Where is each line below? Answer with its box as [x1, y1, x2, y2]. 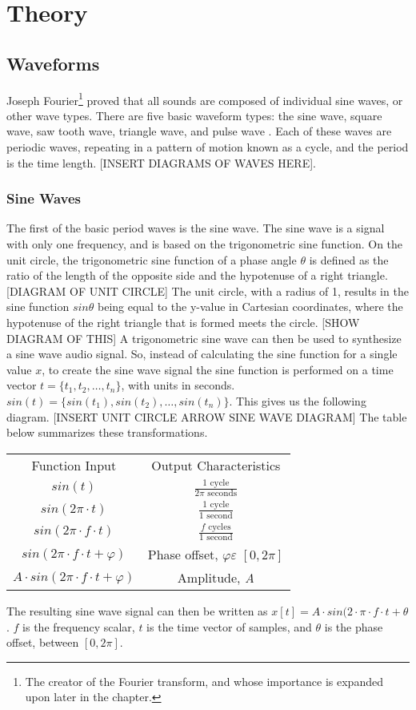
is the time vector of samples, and [146, 618, 312, 635]
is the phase [324, 618, 383, 635]
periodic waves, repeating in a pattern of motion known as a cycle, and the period [6, 139, 409, 155]
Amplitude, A [177, 568, 254, 587]
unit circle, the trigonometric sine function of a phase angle [6, 251, 297, 268]
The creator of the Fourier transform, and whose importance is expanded [25, 672, 383, 689]
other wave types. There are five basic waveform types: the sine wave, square [6, 107, 382, 123]
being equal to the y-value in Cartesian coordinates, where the [97, 298, 403, 315]
